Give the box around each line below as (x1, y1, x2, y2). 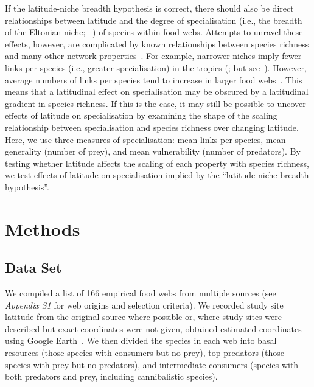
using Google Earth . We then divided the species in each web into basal (5, 334, 277, 347)
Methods (5, 216, 80, 241)
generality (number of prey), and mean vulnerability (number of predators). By (5, 145, 301, 158)
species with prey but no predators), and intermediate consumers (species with (5, 358, 299, 371)
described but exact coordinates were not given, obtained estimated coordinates (5, 322, 302, 335)
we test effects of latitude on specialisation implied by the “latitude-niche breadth (5, 169, 309, 181)
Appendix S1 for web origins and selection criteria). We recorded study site (5, 298, 284, 311)
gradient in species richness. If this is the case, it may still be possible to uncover (5, 97, 306, 110)
